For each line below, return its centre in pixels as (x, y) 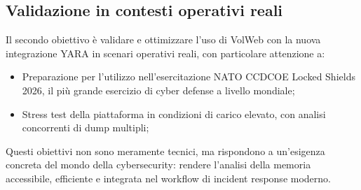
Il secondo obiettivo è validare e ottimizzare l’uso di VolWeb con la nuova (163, 39)
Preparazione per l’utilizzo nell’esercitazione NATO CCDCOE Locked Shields (189, 76)
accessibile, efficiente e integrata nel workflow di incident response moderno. (168, 178)
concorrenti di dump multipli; (86, 127)
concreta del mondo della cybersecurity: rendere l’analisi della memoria (158, 165)
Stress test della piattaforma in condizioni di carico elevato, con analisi (174, 114)
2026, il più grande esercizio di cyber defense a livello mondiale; (158, 90)
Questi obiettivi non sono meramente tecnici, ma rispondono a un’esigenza (165, 151)
